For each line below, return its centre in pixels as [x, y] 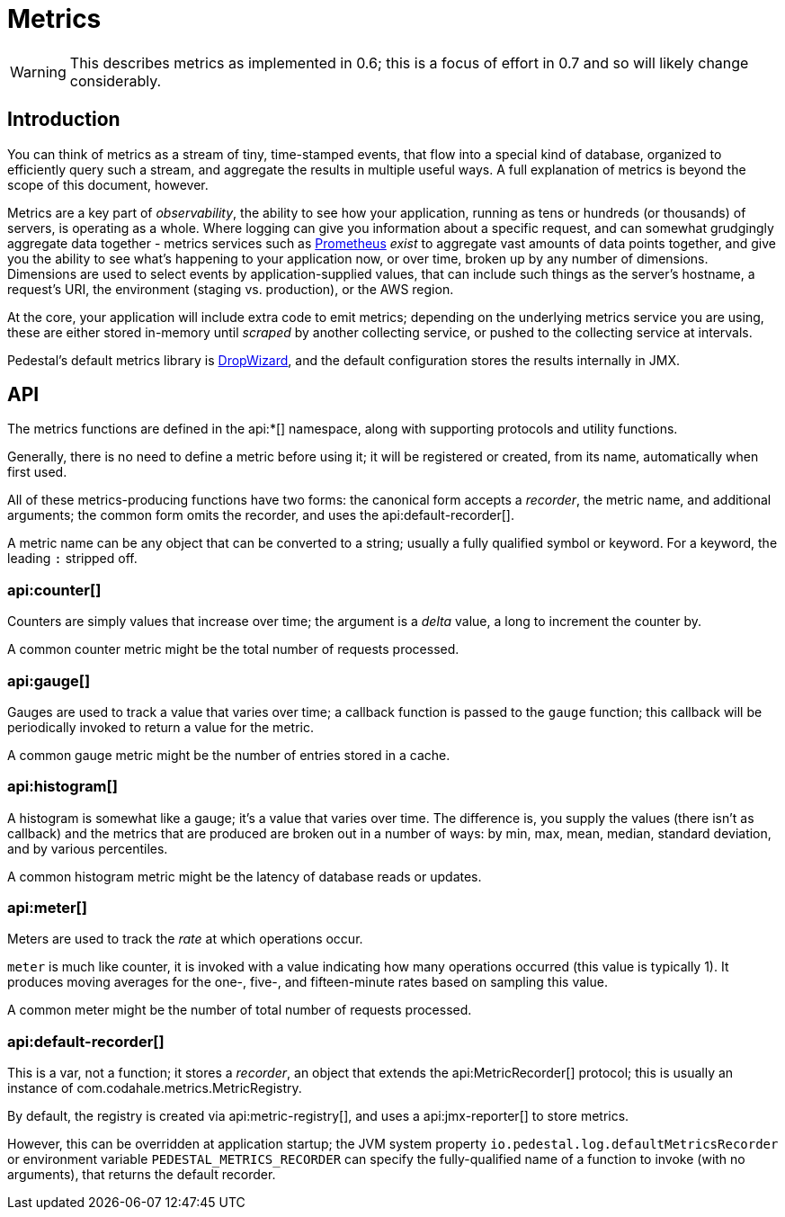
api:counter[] [54, 590]
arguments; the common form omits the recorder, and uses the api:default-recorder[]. [261, 515]
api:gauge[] [49, 680]
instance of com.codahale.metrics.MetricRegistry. [155, 1088]
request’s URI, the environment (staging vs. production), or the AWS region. [231, 289]
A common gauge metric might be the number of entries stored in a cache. [229, 755]
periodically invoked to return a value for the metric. [161, 727]
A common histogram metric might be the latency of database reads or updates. [245, 876]
